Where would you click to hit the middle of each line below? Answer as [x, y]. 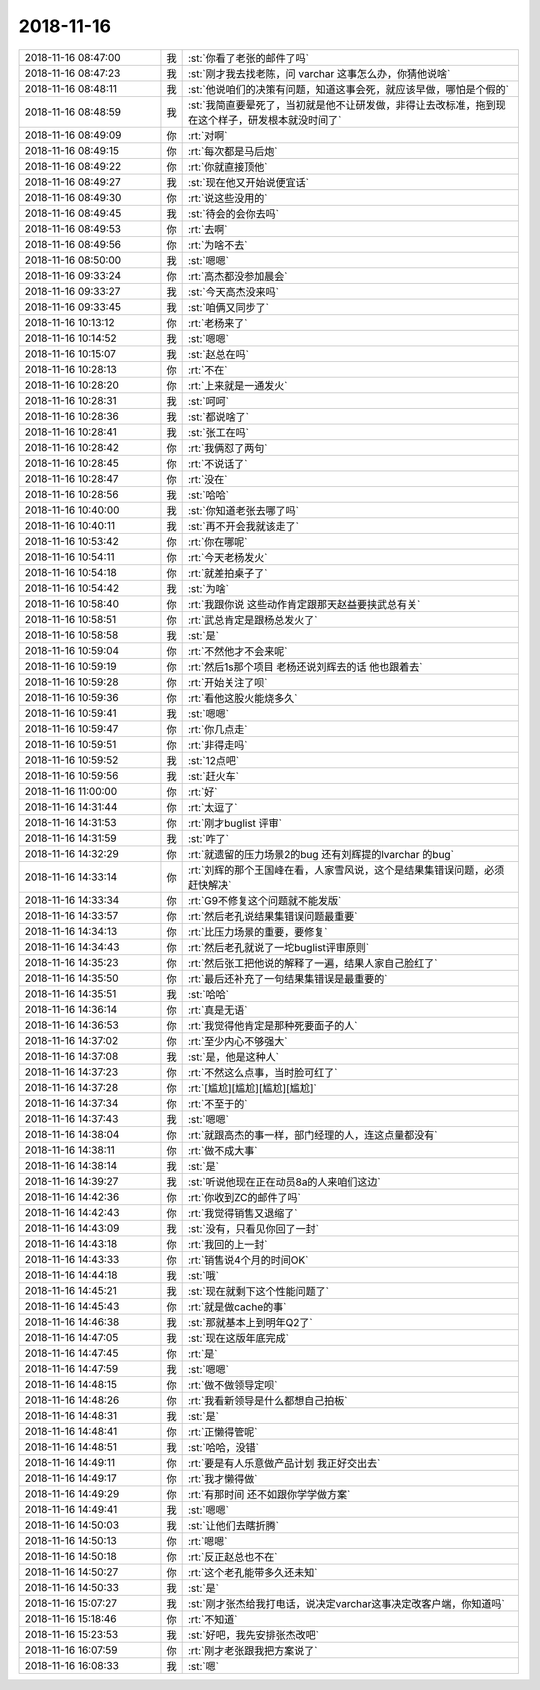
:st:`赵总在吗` [218, 354]
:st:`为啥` [208, 588]
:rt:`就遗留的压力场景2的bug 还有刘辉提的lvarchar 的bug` [321, 854]
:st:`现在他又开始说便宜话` [248, 182]
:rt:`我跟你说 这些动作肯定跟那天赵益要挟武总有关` [304, 604]
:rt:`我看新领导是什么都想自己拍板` [267, 1400]
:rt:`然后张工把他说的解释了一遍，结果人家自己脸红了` [312, 963]
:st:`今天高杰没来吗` [233, 292]
